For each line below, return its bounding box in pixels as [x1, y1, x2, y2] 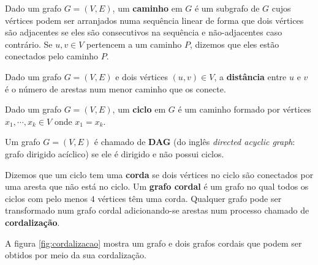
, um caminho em [112, 2, 183, 14]
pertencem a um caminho [86, 37, 182, 50]
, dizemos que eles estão [189, 37, 279, 50]
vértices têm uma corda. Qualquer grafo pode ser [97, 192, 282, 204]
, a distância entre [214, 70, 287, 83]
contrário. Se [5, 37, 53, 50]
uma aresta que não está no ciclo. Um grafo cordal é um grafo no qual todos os [5, 180, 309, 193]
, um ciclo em [112, 103, 166, 116]
